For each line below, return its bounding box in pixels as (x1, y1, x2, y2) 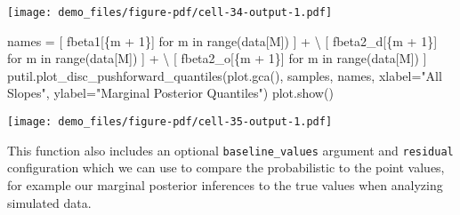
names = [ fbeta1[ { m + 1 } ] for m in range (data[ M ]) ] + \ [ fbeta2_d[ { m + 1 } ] (7, 31, 438, 50)
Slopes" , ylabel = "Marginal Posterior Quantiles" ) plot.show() (7, 84, 334, 102)
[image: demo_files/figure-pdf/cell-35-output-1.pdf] (7, 115, 333, 129)
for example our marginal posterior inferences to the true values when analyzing (7, 175, 443, 194)
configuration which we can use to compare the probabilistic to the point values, (7, 158, 445, 177)
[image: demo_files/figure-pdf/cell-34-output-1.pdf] (7, 6, 333, 19)
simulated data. (7, 193, 92, 211)
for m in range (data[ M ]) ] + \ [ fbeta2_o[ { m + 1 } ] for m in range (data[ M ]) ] (7, 49, 427, 68)
